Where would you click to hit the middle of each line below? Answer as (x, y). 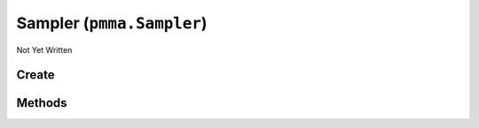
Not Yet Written (44, 49)
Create (35, 75)
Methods (42, 103)
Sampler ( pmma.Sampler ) (112, 23)
